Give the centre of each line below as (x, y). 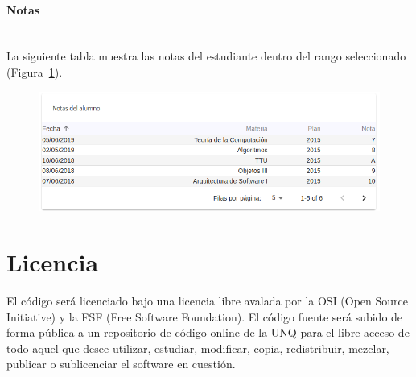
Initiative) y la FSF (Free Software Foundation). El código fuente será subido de (205, 316)
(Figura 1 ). (35, 71)
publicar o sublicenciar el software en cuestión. (121, 364)
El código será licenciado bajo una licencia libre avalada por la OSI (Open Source (208, 301)
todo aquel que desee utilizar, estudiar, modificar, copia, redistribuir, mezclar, (198, 348)
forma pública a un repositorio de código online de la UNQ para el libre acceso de (208, 332)
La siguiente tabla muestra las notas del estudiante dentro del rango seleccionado (206, 56)
